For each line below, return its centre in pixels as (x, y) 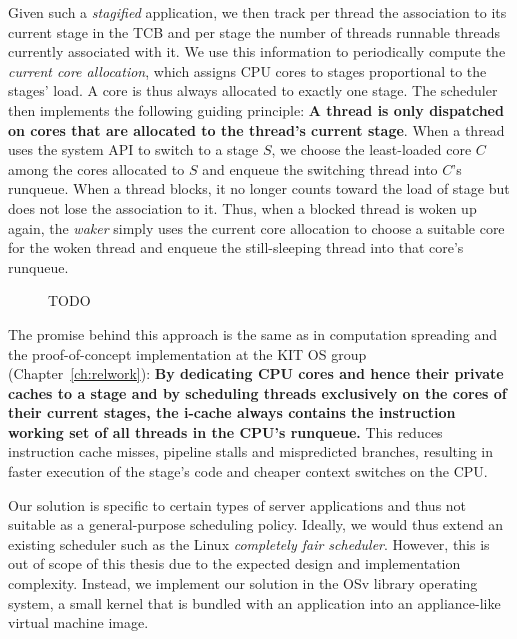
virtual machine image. (78, 622)
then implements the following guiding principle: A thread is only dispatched (256, 109)
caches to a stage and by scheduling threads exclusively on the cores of (257, 392)
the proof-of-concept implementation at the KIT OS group (187, 353)
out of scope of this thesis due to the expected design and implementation (234, 563)
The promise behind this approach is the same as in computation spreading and (253, 333)
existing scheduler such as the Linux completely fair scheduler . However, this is (249, 543)
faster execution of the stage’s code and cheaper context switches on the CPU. (248, 471)
